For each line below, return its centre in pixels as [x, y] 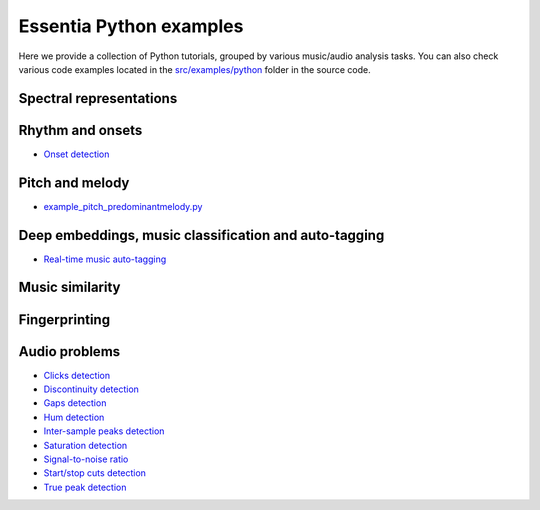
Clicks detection [76, 375]
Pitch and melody [74, 182]
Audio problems [69, 351]
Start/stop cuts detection [95, 473]
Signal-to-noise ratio [86, 459]
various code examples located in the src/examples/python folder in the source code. [194, 69]
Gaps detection [75, 403]
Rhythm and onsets [80, 130]
